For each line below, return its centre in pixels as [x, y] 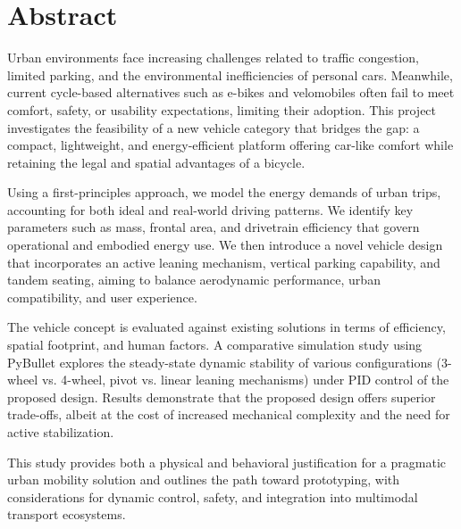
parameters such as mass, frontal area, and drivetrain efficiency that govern [214, 227]
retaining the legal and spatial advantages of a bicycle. [156, 162]
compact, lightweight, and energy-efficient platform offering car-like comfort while [230, 145]
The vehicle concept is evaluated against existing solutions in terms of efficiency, [226, 327]
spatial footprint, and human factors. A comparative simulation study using [215, 345]
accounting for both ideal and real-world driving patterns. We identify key [210, 209]
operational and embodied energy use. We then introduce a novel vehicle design [225, 245]
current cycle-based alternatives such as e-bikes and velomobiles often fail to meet [231, 92]
